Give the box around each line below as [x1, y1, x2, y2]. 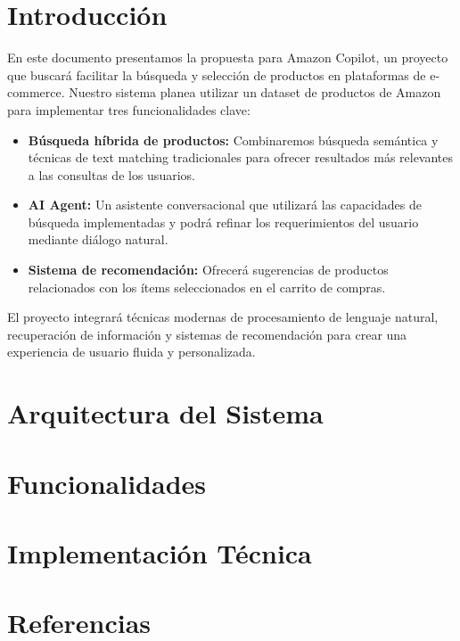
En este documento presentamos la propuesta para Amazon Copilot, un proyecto [7, 48, 448, 67]
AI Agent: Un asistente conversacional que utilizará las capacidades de [28, 195, 422, 214]
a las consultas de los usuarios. [28, 165, 195, 184]
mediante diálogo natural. [28, 230, 168, 249]
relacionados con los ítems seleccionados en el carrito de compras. [28, 277, 386, 296]
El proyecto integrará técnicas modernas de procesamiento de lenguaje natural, [7, 308, 439, 326]
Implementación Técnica [7, 534, 312, 571]
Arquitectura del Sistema [7, 395, 324, 431]
